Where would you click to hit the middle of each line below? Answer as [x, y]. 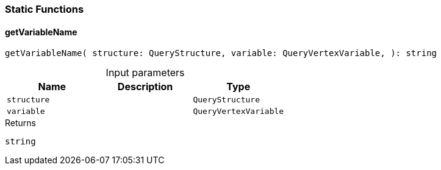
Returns [20, 123]
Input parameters [145, 73]
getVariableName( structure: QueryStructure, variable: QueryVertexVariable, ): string [221, 53]
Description [145, 87]
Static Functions [45, 9]
